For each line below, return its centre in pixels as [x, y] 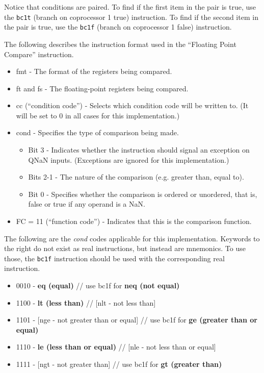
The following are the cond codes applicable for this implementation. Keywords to [132, 238]
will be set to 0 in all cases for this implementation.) [98, 115]
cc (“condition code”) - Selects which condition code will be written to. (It [132, 105]
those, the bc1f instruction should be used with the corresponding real [114, 258]
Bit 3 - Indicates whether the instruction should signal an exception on [139, 150]
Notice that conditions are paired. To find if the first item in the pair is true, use [130, 7]
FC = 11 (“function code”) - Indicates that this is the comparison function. [134, 221]
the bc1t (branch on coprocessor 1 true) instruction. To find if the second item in [131, 17]
